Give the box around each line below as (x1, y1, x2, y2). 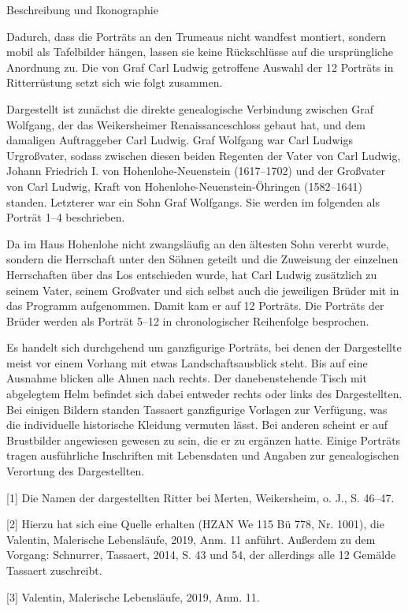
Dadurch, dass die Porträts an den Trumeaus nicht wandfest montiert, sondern (6, 28, 387, 44)
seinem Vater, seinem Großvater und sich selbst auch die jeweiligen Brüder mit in (6, 281, 399, 298)
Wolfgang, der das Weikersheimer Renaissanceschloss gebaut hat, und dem (6, 116, 365, 132)
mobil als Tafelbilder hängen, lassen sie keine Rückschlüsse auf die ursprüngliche (6, 43, 393, 60)
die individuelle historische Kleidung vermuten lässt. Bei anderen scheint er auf (6, 416, 388, 433)
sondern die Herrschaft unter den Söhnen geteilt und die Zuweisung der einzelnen (6, 251, 399, 267)
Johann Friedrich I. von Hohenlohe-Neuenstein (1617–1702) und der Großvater (6, 162, 386, 179)
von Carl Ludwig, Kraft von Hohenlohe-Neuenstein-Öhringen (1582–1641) (6, 177, 362, 194)
